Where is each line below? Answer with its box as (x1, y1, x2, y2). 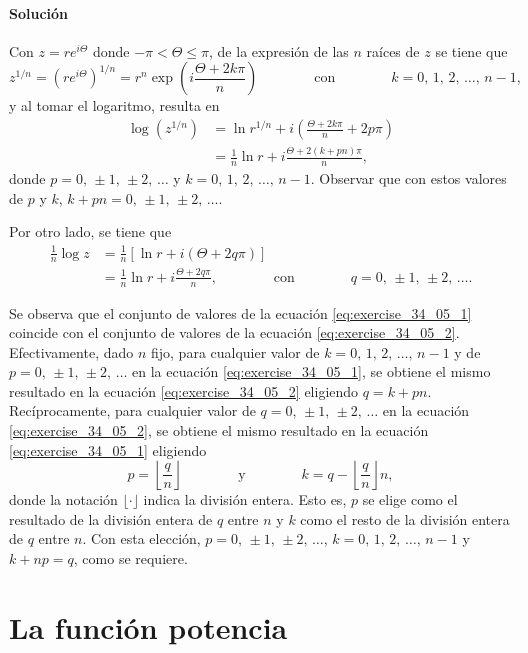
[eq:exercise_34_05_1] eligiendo (9, 439, 207, 460)
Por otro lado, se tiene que (9, 221, 172, 242)
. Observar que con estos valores (310, 168, 507, 189)
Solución (9, 2, 69, 23)
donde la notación (9, 489, 118, 510)
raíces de (366, 40, 420, 61)
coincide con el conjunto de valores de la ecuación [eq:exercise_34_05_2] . (9, 322, 460, 343)
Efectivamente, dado (9, 341, 134, 362)
